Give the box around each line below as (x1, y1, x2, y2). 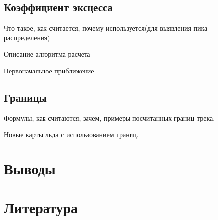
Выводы (4, 158, 56, 179)
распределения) (4, 32, 50, 42)
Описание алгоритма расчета (4, 49, 90, 59)
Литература (4, 197, 78, 217)
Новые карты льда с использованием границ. (4, 129, 139, 140)
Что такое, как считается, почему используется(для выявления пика (4, 23, 208, 33)
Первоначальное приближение (4, 65, 94, 75)
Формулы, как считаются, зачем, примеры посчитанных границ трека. (4, 112, 215, 123)
